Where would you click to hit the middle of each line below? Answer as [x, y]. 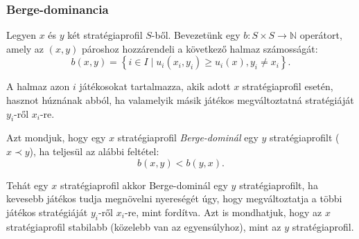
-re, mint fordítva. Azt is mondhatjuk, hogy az [223, 212]
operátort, [321, 35]
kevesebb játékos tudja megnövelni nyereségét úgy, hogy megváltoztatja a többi [174, 198]
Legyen [21, 35]
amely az [25, 48]
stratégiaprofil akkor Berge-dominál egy [144, 185]
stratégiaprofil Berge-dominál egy [188, 138]
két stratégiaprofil [105, 35]
